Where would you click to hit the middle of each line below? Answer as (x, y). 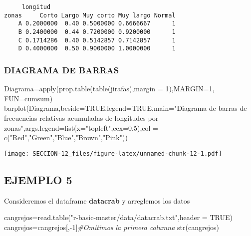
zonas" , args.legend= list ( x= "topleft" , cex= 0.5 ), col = (81, 127)
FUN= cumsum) (28, 98)
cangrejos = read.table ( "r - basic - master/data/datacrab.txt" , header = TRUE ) (118, 217)
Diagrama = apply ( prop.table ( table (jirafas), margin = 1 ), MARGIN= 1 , (109, 89)
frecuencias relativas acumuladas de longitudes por (81, 118)
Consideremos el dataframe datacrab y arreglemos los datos (97, 200)
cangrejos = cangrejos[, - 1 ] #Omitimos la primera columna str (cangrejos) (112, 227)
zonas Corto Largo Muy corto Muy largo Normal (90, 15)
